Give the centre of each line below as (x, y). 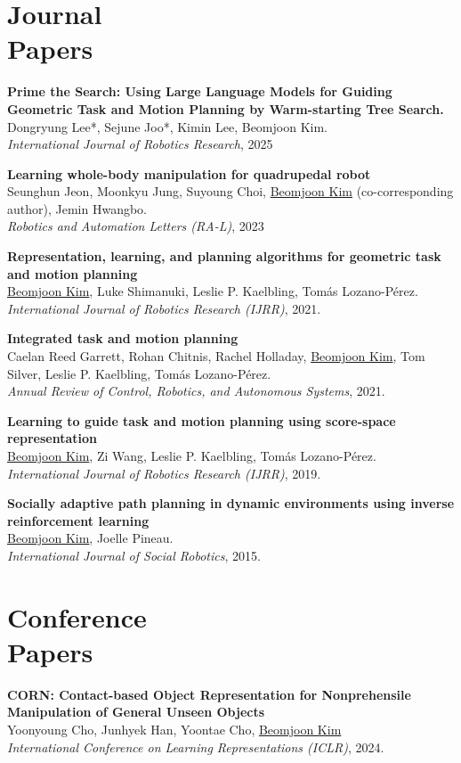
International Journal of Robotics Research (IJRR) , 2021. (164, 308)
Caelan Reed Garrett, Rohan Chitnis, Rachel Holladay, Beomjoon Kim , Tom (216, 356)
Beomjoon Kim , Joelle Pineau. (90, 538)
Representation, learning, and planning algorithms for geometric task (224, 256)
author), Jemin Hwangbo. (77, 208)
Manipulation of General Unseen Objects (136, 712)
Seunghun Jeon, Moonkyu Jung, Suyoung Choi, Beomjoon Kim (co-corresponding (230, 191)
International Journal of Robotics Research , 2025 (140, 144)
